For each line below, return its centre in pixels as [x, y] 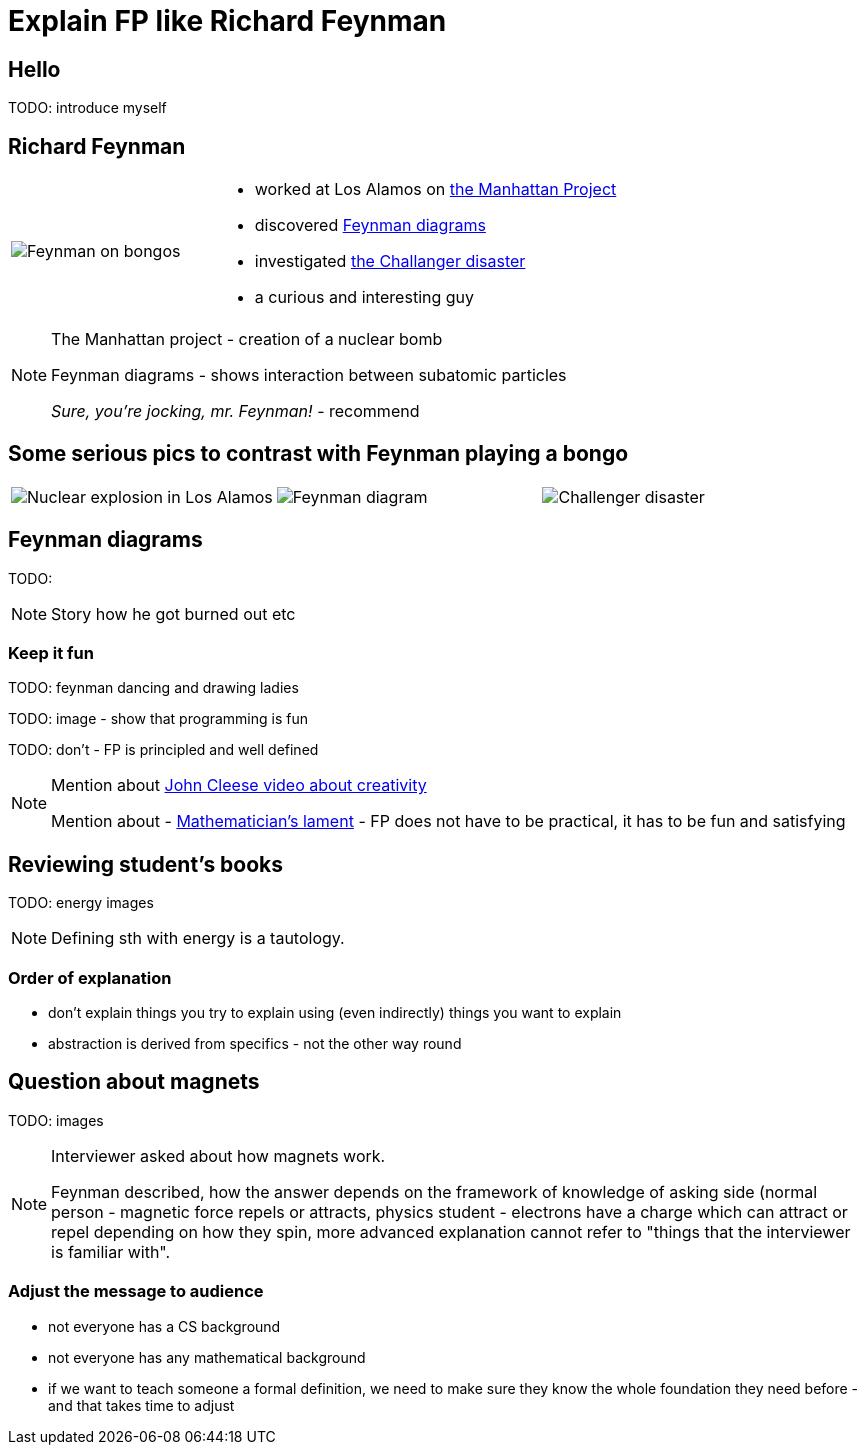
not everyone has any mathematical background [207, 1357]
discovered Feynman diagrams [370, 225]
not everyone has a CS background [164, 1326]
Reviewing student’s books [146, 864]
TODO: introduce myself [87, 108]
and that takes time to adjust [141, 1405]
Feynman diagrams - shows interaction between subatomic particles [309, 375]
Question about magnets [134, 1082]
